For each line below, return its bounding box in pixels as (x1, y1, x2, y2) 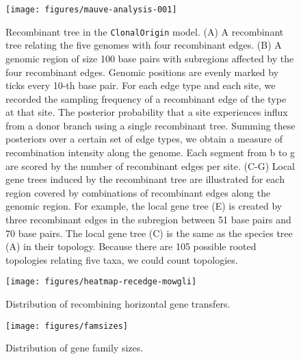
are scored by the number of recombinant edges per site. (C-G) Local (5, 158, 296, 173)
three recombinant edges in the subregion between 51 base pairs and (5, 212, 291, 227)
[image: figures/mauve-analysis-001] (5, 5, 177, 14)
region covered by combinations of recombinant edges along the (5, 185, 271, 199)
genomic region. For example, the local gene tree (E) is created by (5, 199, 283, 213)
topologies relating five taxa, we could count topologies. (5, 252, 238, 267)
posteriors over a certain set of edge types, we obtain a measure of (5, 132, 283, 146)
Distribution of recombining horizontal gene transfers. (5, 297, 231, 311)
